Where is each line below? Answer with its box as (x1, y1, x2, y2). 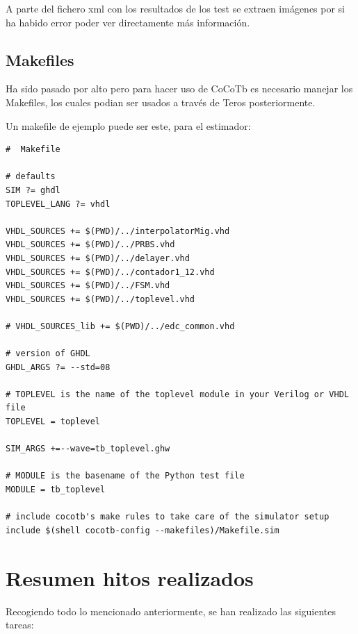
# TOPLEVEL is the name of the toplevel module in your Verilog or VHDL (6, 389, 349, 399)
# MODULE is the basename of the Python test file (6, 471, 245, 481)
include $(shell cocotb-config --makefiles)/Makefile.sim (6, 525, 279, 535)
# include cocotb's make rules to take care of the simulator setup (6, 512, 329, 522)
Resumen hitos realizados (6, 563, 254, 592)
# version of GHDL (6, 349, 90, 359)
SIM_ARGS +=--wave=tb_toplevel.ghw (6, 444, 170, 454)
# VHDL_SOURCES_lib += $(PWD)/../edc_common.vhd (6, 321, 235, 331)
